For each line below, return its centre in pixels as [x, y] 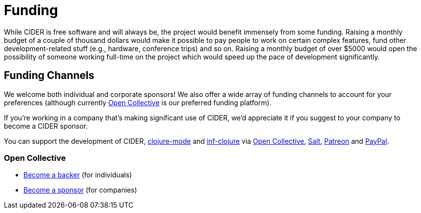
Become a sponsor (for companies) [80, 190]
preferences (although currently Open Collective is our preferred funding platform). [138, 102]
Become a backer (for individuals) [78, 175]
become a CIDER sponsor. [46, 126]
